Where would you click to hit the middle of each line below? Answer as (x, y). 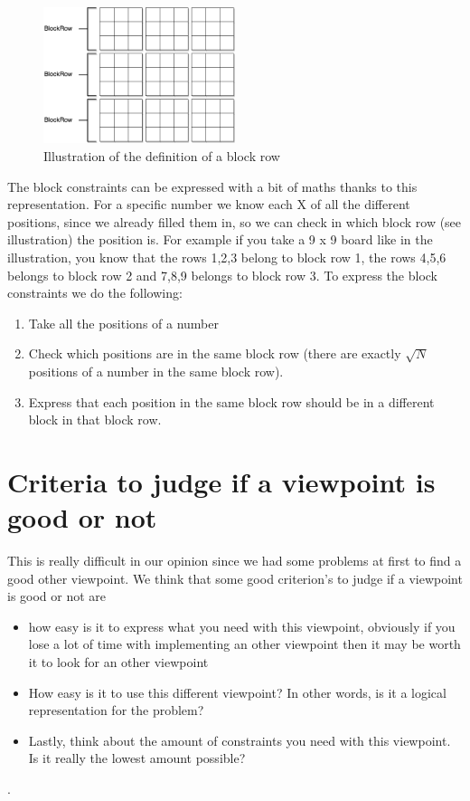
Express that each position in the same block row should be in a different (231, 401)
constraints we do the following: (95, 293)
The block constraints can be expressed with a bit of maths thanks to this (212, 186)
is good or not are (57, 596)
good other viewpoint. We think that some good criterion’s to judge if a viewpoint (235, 578)
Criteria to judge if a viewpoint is (221, 481)
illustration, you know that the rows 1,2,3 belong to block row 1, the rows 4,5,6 (227, 257)
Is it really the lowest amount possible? (137, 758)
